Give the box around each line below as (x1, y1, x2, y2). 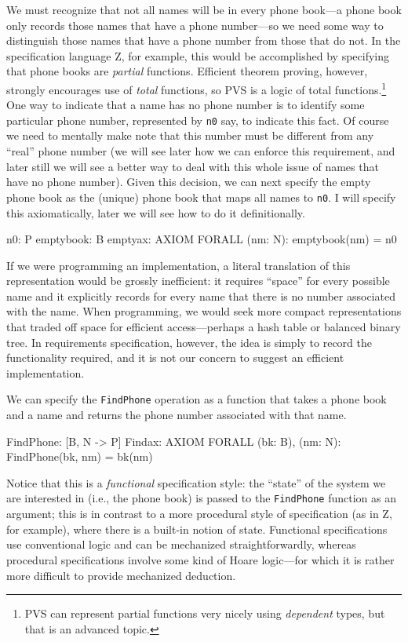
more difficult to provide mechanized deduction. (6, 567, 236, 583)
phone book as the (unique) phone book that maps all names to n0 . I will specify (6, 188, 396, 205)
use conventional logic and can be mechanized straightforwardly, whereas (6, 536, 356, 553)
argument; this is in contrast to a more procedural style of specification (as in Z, (6, 505, 392, 522)
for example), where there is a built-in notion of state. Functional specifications (6, 520, 388, 537)
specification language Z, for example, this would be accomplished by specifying (6, 47, 390, 64)
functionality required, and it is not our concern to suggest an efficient (6, 349, 344, 366)
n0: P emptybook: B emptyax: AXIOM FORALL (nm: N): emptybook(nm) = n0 (6, 231, 397, 247)
